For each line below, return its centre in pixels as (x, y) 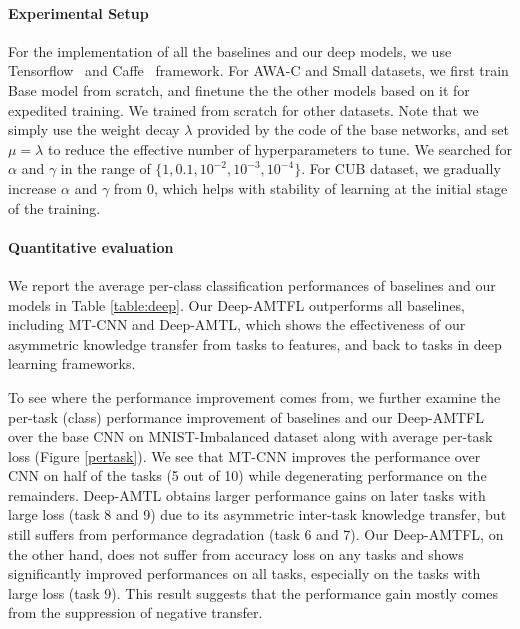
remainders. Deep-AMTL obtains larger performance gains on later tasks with (247, 494)
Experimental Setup (78, 12)
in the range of (105, 168)
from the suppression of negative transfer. (135, 612)
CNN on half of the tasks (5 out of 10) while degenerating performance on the (247, 475)
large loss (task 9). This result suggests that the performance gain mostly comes (253, 592)
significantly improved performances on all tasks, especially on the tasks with (244, 573)
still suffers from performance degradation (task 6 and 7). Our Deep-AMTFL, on (256, 534)
